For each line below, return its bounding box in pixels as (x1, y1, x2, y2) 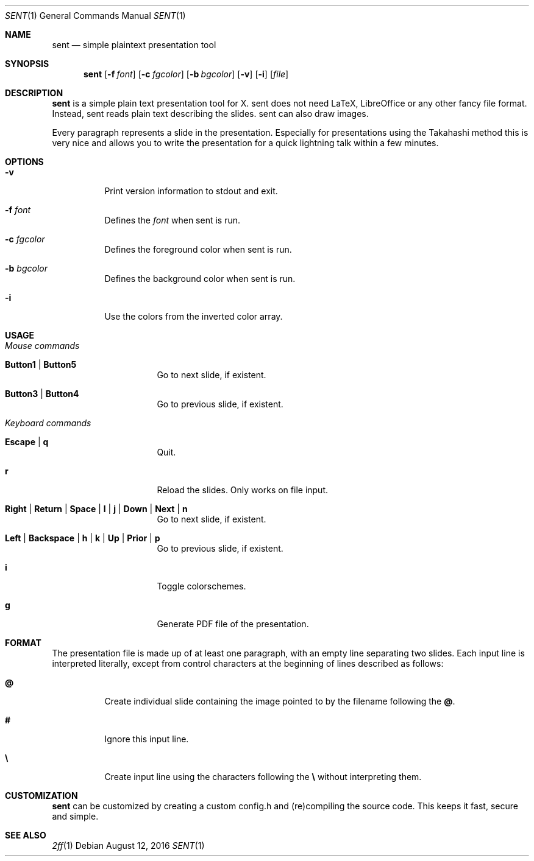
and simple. (52, 811, 99, 821)
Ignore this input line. (104, 734, 189, 744)
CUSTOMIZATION (5, 790, 78, 801)
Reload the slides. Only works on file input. (157, 485, 329, 495)
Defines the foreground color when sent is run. (104, 244, 292, 255)
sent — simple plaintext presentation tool (52, 40, 216, 50)
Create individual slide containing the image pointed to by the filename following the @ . (104, 696, 455, 706)
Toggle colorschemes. (157, 581, 246, 591)
